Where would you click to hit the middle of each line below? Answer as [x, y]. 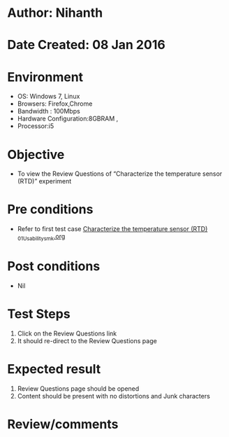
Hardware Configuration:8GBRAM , [68, 119]
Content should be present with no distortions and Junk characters [114, 396]
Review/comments [63, 424]
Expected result [54, 369]
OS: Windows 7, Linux [49, 97]
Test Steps [39, 314]
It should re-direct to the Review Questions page [87, 340]
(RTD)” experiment [44, 181]
